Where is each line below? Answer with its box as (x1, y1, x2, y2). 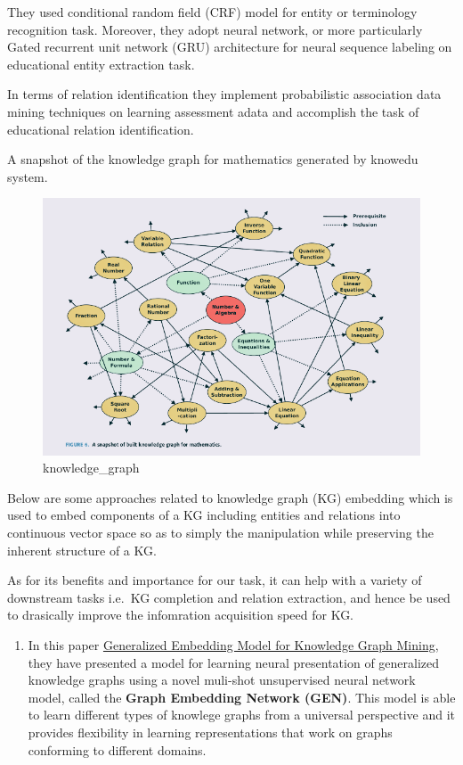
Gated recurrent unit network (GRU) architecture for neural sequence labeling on (7, 37, 452, 56)
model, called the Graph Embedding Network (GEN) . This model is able (28, 687, 456, 706)
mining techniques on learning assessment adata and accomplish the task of (7, 102, 419, 120)
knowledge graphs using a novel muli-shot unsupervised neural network (28, 670, 416, 689)
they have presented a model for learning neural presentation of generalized (28, 653, 440, 671)
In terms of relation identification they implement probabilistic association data (7, 85, 442, 103)
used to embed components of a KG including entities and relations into (7, 506, 401, 524)
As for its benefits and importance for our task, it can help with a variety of (7, 571, 422, 589)
